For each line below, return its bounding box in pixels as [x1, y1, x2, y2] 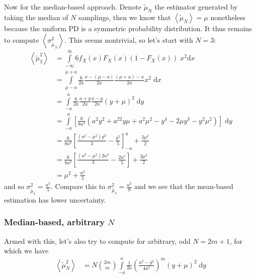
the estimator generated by [154, 2, 238, 12]
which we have [4, 245, 49, 256]
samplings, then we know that [78, 12, 171, 22]
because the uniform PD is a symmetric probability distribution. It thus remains [4, 23, 252, 33]
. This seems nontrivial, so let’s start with [64, 35, 193, 45]
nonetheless [210, 12, 245, 22]
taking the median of [4, 12, 68, 22]
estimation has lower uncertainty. [4, 194, 106, 205]
